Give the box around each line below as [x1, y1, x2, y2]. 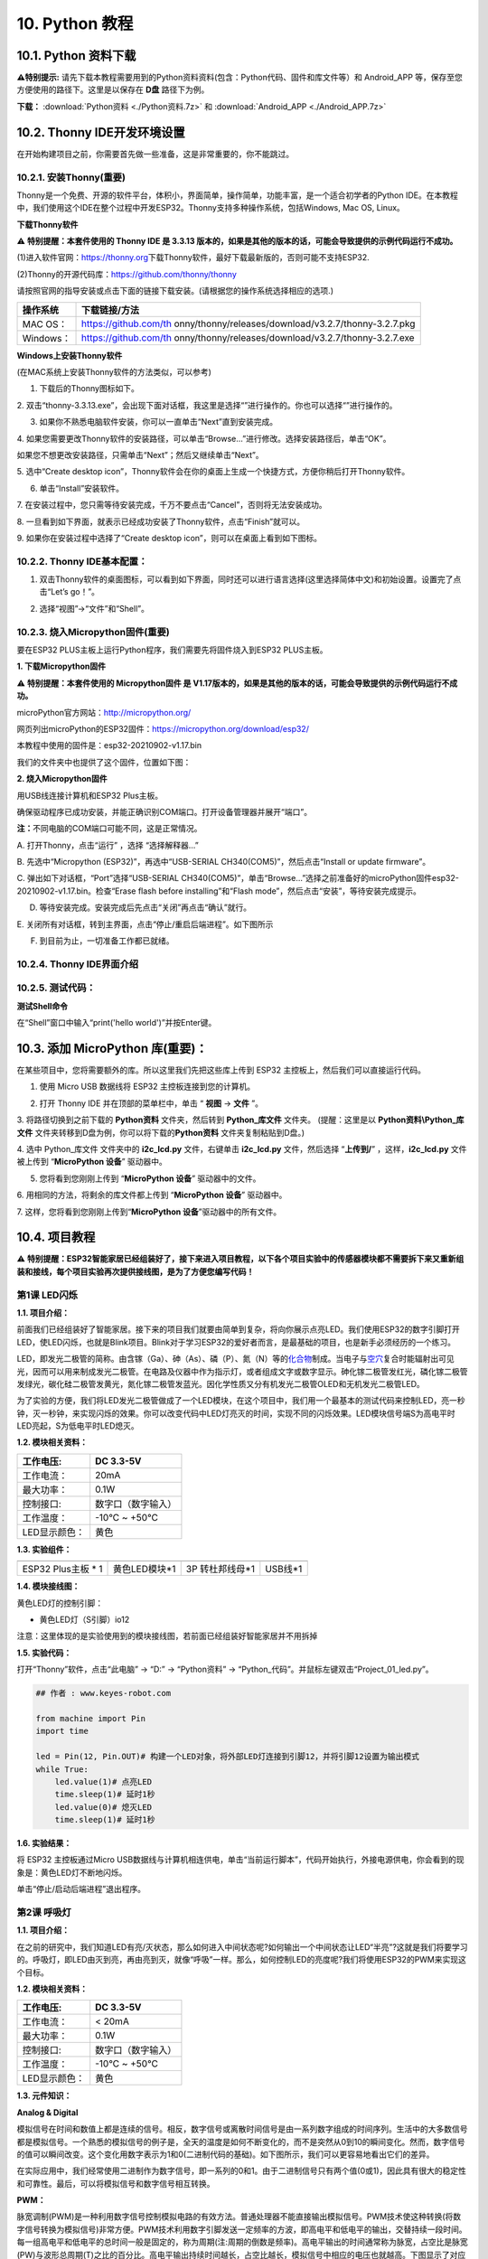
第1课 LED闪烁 [16, 1289, 79, 1301]
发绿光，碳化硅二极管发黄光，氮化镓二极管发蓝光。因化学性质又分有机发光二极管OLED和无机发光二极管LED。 [16, 1378, 425, 1389]
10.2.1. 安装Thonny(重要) [16, 171, 127, 183]
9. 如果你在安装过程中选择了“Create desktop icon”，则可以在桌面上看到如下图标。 [16, 532, 323, 543]
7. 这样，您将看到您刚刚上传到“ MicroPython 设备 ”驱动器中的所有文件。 [16, 1206, 282, 1217]
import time [35, 1726, 89, 1737]
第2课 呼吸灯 [16, 1907, 71, 1919]
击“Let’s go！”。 [39, 586, 99, 597]
